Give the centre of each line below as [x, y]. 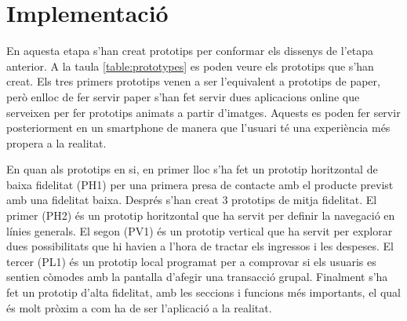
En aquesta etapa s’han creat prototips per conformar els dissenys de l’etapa [190, 51]
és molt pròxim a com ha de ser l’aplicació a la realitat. [139, 307]
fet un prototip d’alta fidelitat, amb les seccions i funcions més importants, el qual [203, 292]
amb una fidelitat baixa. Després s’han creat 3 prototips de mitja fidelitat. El [192, 200]
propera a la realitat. [56, 142]
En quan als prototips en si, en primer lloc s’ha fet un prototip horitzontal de [192, 169]
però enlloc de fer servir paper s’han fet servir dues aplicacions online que [183, 96]
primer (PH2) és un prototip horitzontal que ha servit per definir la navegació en [201, 215]
